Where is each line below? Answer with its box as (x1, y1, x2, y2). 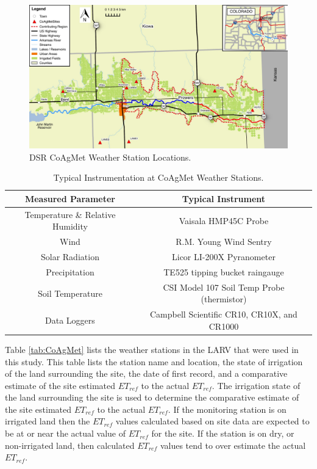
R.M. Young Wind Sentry (176, 235, 272, 248)
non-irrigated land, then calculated (5, 438, 135, 451)
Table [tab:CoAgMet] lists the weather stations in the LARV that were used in (5, 343, 299, 355)
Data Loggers (45, 314, 95, 327)
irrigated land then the (5, 415, 90, 427)
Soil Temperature (38, 286, 102, 299)
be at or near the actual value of (5, 427, 126, 440)
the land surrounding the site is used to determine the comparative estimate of (5, 391, 299, 404)
